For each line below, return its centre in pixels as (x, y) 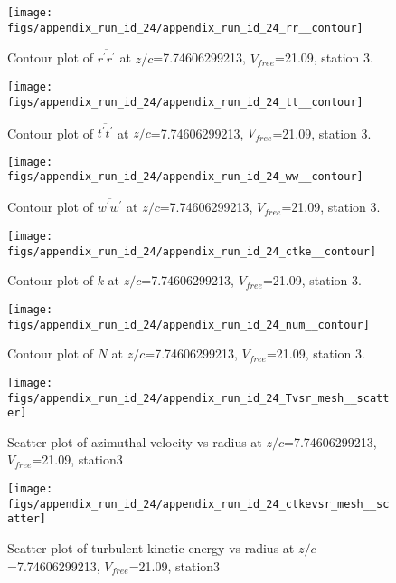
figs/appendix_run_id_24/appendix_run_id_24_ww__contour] (185, 177)
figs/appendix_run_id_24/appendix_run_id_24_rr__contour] (185, 28)
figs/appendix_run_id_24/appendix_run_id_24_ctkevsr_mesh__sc (198, 504)
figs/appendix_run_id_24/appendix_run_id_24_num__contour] (189, 325)
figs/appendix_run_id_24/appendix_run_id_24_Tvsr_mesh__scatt (198, 398)
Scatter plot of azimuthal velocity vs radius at (135, 441)
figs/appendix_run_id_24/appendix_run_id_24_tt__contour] (185, 102)
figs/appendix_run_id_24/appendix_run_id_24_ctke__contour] (192, 251)
